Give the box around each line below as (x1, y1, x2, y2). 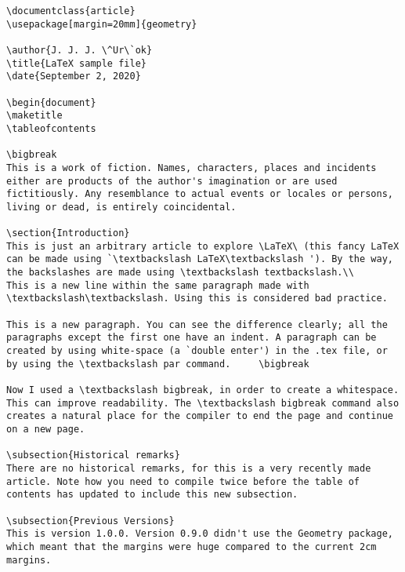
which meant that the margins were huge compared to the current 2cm (6, 541, 377, 552)
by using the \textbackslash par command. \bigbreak (6, 358, 309, 370)
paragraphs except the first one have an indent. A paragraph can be (6, 332, 377, 344)
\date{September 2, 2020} (6, 71, 141, 82)
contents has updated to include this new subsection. (6, 489, 298, 501)
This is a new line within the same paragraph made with (6, 279, 309, 291)
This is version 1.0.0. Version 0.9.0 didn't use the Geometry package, (6, 528, 393, 540)
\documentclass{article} (6, 5, 136, 16)
